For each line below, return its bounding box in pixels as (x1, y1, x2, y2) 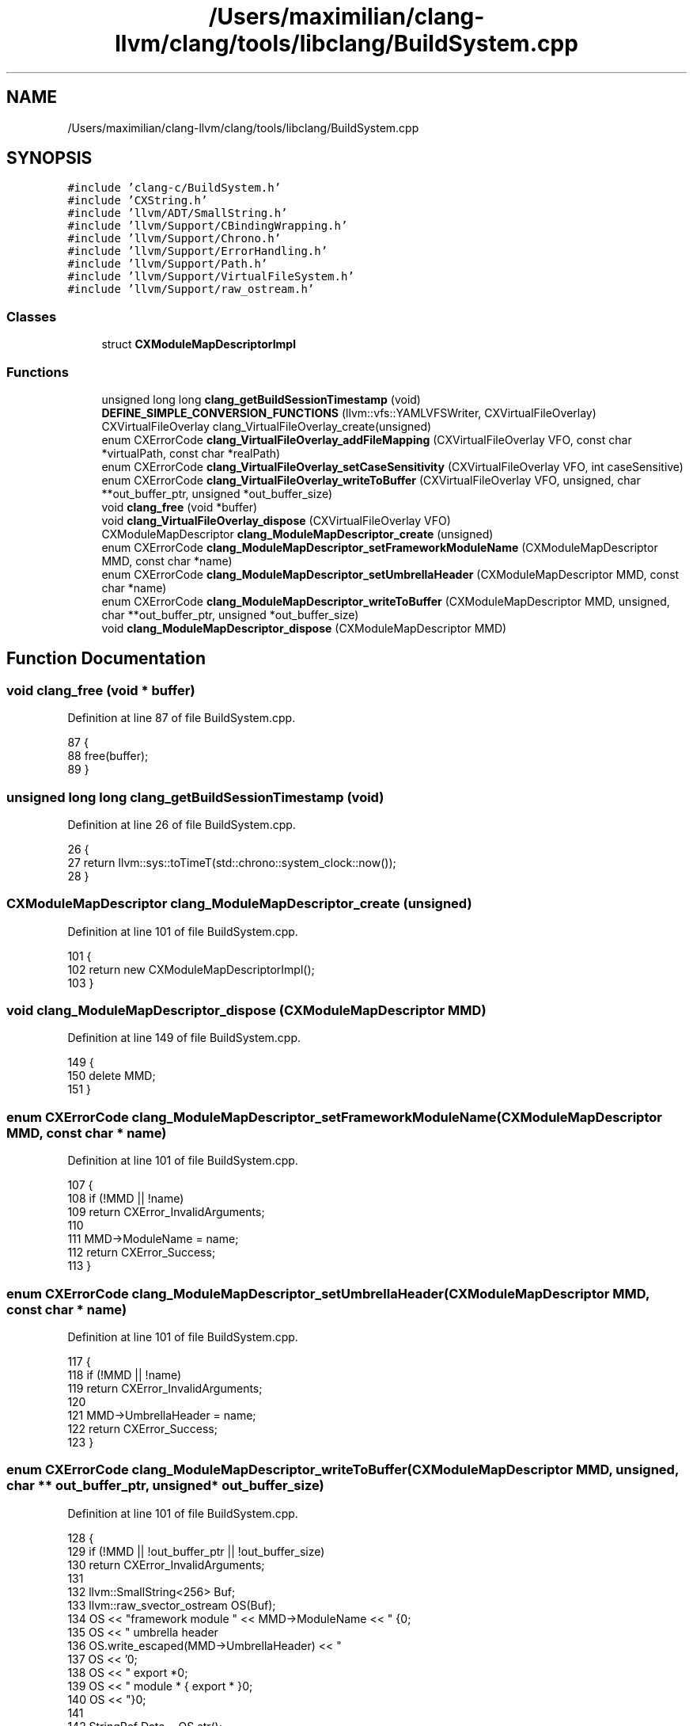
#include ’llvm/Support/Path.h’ (67, 257, 268, 271)
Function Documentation (6, 648, 206, 669)
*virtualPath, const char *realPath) (101, 446, 281, 460)
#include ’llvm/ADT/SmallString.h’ (67, 207, 288, 220)
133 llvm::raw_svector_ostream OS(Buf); (67, 1598, 276, 1612)
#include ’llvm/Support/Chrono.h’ (67, 232, 282, 245)
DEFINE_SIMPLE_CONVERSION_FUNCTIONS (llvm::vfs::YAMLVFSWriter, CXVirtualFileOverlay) (101, 405, 596, 420)
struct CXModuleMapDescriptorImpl (101, 337, 296, 352)
